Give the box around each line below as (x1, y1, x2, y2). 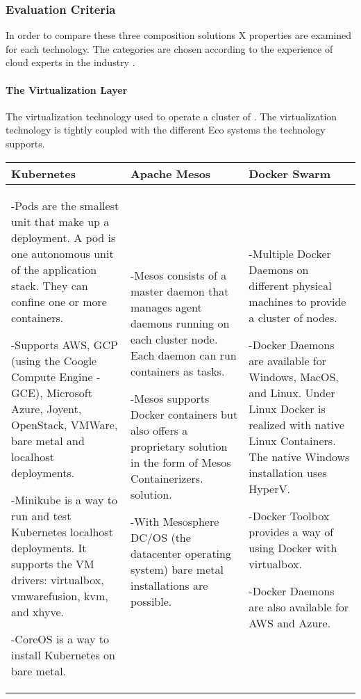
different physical (249, 277, 332, 294)
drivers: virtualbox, (11, 571, 104, 588)
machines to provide (249, 293, 346, 310)
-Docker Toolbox (249, 507, 330, 524)
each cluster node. (130, 330, 218, 347)
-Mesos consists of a (130, 266, 227, 283)
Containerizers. (130, 469, 203, 486)
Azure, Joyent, (11, 400, 82, 417)
